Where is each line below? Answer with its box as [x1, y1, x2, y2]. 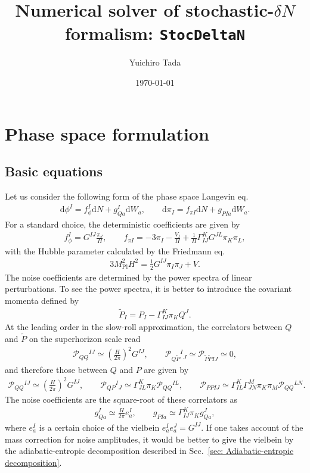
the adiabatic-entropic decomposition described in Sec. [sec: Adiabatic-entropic [5, 444, 294, 457]
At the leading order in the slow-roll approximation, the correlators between [5, 320, 283, 333]
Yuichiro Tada [129, 56, 181, 69]
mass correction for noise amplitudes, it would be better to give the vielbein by [5, 432, 294, 445]
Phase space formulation [5, 121, 209, 145]
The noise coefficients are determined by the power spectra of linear [5, 270, 252, 283]
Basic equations [5, 162, 103, 181]
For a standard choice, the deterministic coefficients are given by [5, 217, 240, 230]
